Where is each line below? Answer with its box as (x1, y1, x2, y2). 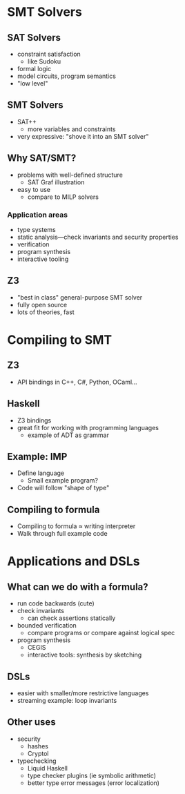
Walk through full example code (17, 530, 108, 538)
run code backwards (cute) (17, 599, 95, 608)
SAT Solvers (7, 32, 61, 43)
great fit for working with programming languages (17, 423, 159, 432)
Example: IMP (7, 450, 68, 463)
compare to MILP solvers (27, 193, 99, 201)
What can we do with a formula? (7, 581, 148, 592)
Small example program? (27, 476, 99, 485)
